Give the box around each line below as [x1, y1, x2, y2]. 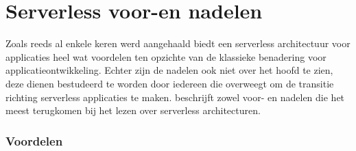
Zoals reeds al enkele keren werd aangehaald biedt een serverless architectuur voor [5, 36, 351, 51]
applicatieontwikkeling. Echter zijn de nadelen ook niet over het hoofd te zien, [5, 63, 333, 77]
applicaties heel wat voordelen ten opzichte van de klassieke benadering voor [5, 49, 327, 64]
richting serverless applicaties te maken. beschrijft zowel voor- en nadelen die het [5, 90, 345, 104]
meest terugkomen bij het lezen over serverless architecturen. [5, 103, 261, 118]
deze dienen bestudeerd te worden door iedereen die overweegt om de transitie [5, 76, 334, 90]
